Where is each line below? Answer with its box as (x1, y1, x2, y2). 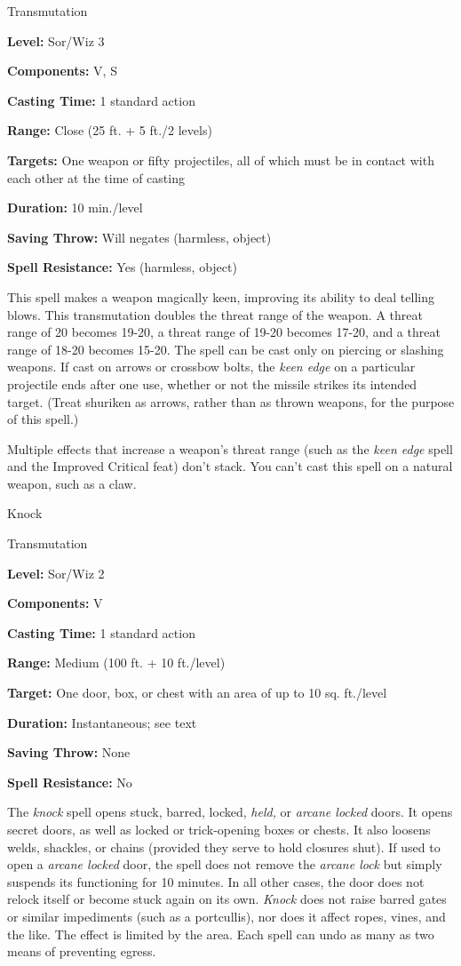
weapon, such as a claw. (7, 474, 137, 492)
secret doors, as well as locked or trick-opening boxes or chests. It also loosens (7, 820, 431, 838)
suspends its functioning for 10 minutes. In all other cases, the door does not (7, 872, 425, 890)
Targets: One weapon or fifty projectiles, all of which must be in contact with (7, 150, 434, 169)
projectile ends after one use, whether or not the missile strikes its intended (7, 374, 417, 393)
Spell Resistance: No (7, 772, 132, 791)
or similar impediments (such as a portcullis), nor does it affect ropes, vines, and (7, 906, 446, 925)
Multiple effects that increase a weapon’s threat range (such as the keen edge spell (7, 439, 453, 458)
